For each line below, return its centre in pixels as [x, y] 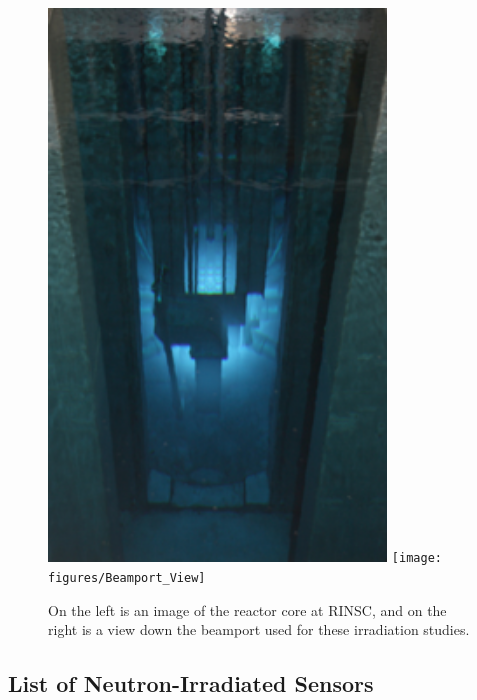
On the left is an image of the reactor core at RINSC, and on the [247, 609]
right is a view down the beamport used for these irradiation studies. [259, 629]
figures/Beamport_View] [127, 577]
